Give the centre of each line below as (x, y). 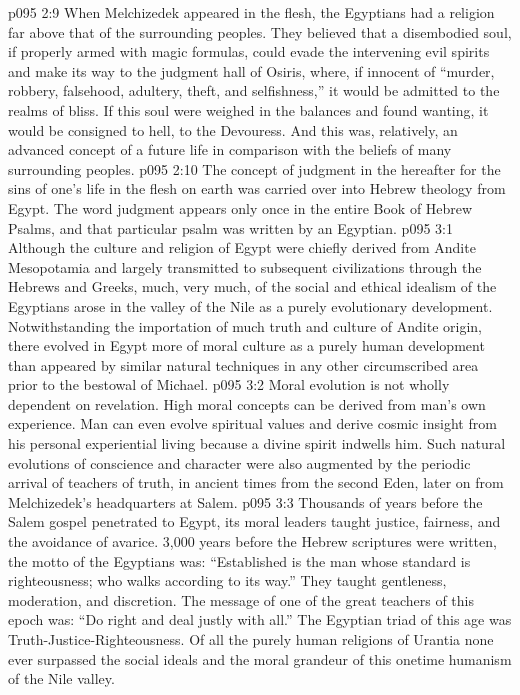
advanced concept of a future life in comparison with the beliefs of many (230, 149)
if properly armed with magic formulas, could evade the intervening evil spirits (249, 51)
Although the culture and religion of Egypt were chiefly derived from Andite (242, 247)
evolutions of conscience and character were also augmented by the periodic (239, 462)
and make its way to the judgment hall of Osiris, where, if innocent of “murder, (251, 70)
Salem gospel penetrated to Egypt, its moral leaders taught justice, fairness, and (254, 521)
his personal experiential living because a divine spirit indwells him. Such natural (257, 443)
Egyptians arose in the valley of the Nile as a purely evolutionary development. (250, 305)
